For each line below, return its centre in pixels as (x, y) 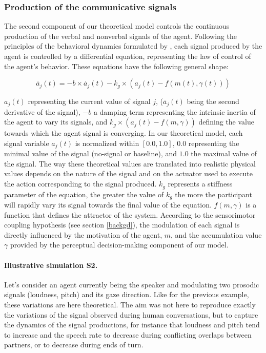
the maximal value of (224, 153)
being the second (213, 101)
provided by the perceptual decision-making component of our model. (119, 245)
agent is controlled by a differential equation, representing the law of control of (128, 56)
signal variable (27, 143)
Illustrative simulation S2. (51, 265)
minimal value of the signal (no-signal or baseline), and (91, 153)
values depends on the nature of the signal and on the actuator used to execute (128, 173)
